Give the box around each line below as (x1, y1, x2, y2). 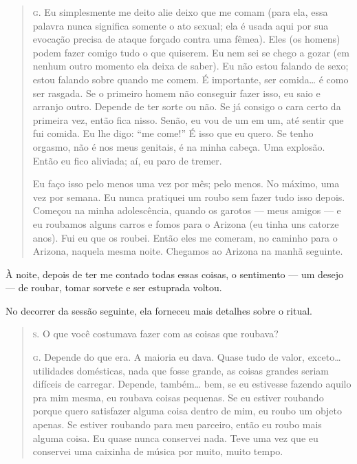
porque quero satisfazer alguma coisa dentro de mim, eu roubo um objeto (32, 403, 342, 418)
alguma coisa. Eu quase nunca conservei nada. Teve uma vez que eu (32, 430, 318, 445)
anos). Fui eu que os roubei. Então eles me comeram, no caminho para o (32, 230, 338, 244)
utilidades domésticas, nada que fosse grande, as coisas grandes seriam (32, 363, 329, 377)
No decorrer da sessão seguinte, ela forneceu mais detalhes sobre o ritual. (6, 303, 312, 317)
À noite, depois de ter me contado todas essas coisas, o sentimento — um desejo (6, 266, 344, 281)
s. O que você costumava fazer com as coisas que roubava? (32, 326, 279, 341)
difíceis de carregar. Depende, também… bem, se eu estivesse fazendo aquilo (32, 377, 351, 391)
